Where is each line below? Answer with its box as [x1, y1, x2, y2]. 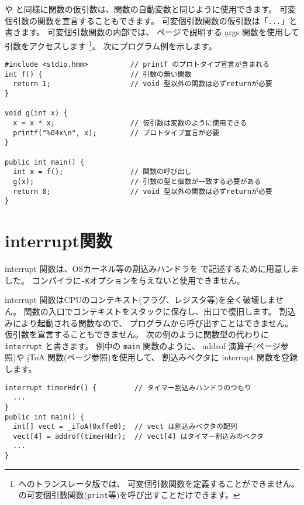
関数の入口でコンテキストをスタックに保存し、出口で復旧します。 [23, 305, 277, 317]
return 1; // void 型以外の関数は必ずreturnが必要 [13, 80, 272, 88]
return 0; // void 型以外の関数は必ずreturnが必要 [13, 187, 272, 196]
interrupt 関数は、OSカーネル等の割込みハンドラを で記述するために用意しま [5, 262, 299, 275]
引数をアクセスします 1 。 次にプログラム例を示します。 [5, 37, 217, 52]
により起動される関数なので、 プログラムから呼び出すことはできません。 [12, 316, 293, 329]
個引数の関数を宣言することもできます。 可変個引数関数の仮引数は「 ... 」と [5, 14, 298, 26]
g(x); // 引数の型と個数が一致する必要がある [13, 177, 261, 186]
